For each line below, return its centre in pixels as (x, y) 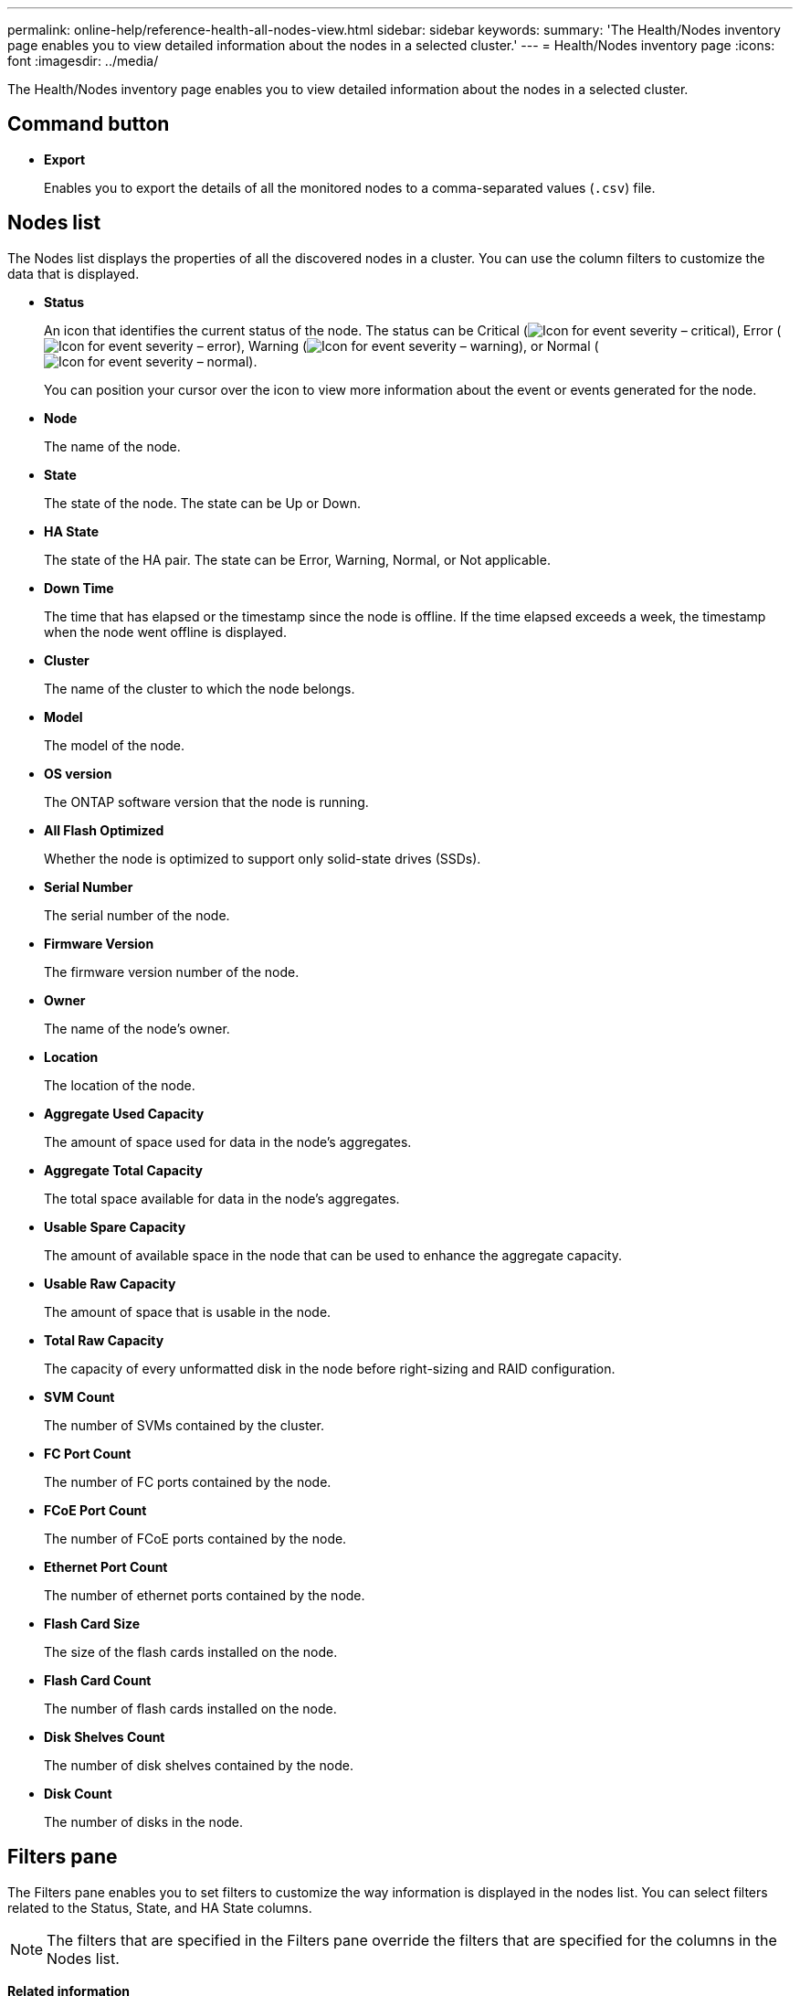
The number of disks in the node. (144, 1821)
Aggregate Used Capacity (124, 1113)
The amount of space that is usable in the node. (188, 1311)
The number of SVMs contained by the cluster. (184, 1425)
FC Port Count (88, 1453)
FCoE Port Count (95, 1510)
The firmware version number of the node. (172, 971)
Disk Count (78, 1793)
